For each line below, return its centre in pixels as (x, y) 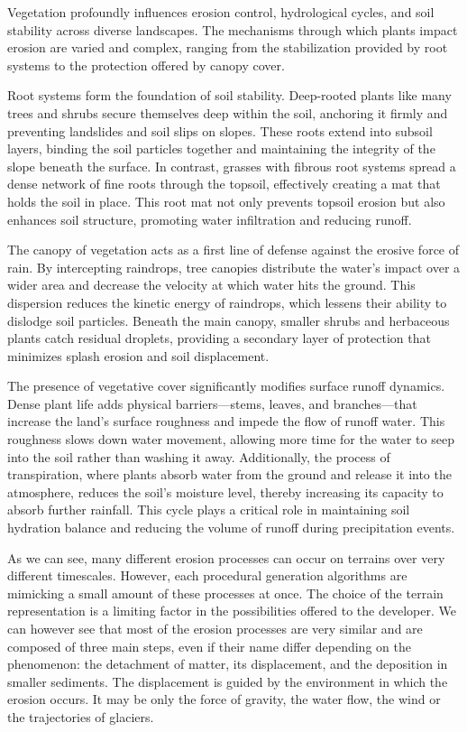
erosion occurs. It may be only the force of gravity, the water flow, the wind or (224, 699)
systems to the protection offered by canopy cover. (146, 65)
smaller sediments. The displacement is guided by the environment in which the (228, 681)
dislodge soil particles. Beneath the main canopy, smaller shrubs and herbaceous (229, 320)
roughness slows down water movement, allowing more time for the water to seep (231, 439)
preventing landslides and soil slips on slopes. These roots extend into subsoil (220, 130)
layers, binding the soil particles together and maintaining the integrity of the (221, 148)
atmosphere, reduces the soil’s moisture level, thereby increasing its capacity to (225, 491)
